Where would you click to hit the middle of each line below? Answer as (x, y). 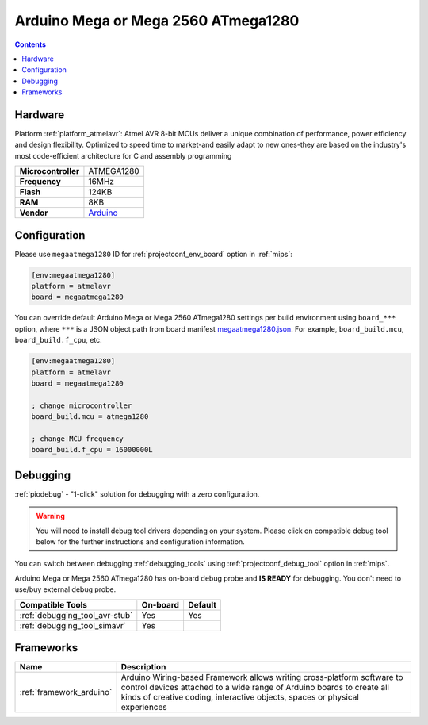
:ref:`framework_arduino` (66, 692)
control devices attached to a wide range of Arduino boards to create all (255, 688)
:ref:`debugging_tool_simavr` (73, 625)
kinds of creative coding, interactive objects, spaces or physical (240, 697)
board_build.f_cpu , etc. (58, 340)
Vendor (34, 213)
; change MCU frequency (78, 439)
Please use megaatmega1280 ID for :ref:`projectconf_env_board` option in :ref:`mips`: (154, 254)
